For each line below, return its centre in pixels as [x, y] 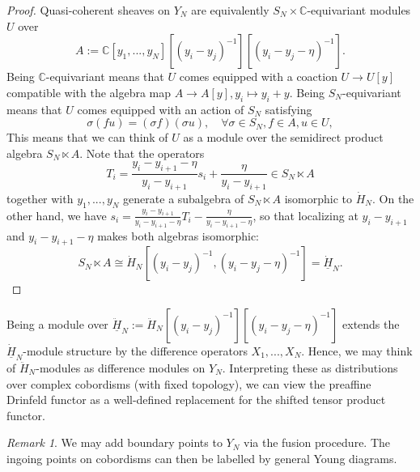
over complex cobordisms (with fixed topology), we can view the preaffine [189, 383]
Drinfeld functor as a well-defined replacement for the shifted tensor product [196, 400]
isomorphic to [318, 198]
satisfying [288, 109]
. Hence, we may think [357, 350]
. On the [393, 198]
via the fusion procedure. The [317, 442]
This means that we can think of [87, 137]
